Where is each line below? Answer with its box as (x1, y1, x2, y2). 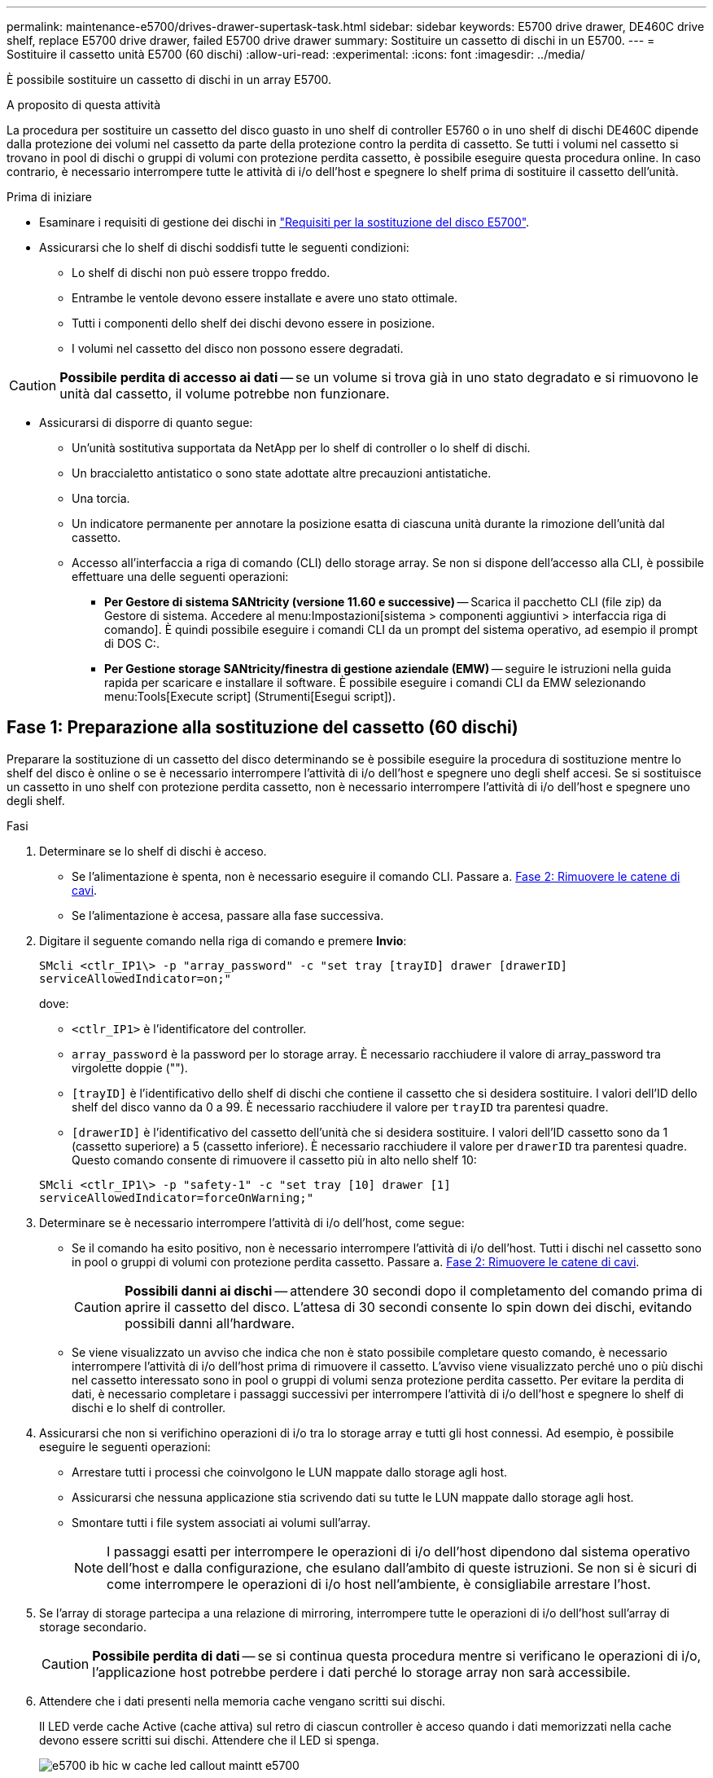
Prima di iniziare (7, 190, 92, 204)
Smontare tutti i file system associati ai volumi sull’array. (72, 1515, 371, 1529)
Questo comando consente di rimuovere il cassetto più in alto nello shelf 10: (72, 1152, 477, 1167)
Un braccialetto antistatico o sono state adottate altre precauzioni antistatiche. (72, 466, 492, 480)
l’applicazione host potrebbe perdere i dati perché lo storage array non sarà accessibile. (92, 1663, 631, 1680)
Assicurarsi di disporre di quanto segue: (39, 416, 253, 429)
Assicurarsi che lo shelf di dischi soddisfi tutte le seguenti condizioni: (39, 240, 409, 254)
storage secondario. (39, 1619, 147, 1634)
